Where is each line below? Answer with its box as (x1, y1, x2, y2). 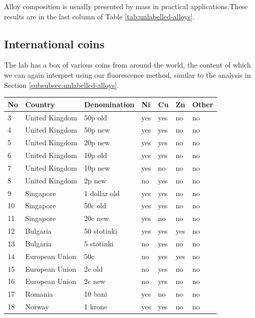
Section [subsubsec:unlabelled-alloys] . (4, 79, 119, 90)
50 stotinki (84, 226, 117, 236)
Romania (25, 289, 53, 299)
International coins (4, 36, 104, 51)
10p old (84, 150, 107, 161)
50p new (84, 124, 110, 135)
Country (25, 99, 55, 109)
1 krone (84, 301, 107, 312)
